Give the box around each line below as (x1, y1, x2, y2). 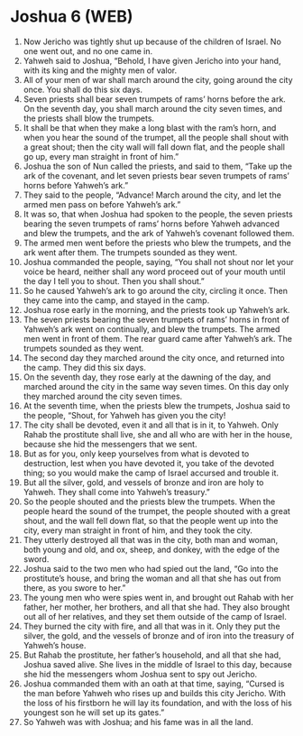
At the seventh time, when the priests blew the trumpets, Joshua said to (23, 400, 291, 411)
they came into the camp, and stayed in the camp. (23, 295, 210, 306)
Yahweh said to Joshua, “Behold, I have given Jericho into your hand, (23, 55, 281, 66)
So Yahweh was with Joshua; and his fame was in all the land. (23, 716, 253, 727)
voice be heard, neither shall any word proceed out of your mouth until (23, 266, 286, 277)
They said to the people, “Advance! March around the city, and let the (23, 189, 282, 200)
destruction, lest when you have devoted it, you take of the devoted (23, 457, 274, 468)
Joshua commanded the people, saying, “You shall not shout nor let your (23, 256, 294, 267)
